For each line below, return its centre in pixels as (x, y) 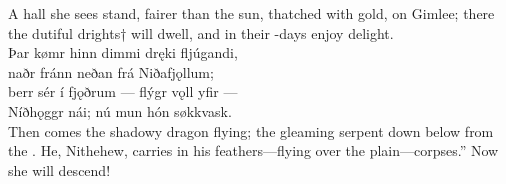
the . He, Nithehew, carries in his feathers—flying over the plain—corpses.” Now (253, 150)
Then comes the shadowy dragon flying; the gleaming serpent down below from (251, 130)
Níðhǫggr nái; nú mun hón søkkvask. (120, 110)
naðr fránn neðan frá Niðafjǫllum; (111, 71)
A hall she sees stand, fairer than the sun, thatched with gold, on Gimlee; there (251, 13)
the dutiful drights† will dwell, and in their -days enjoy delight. (201, 32)
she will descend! (59, 169)
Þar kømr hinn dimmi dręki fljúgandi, (123, 52)
